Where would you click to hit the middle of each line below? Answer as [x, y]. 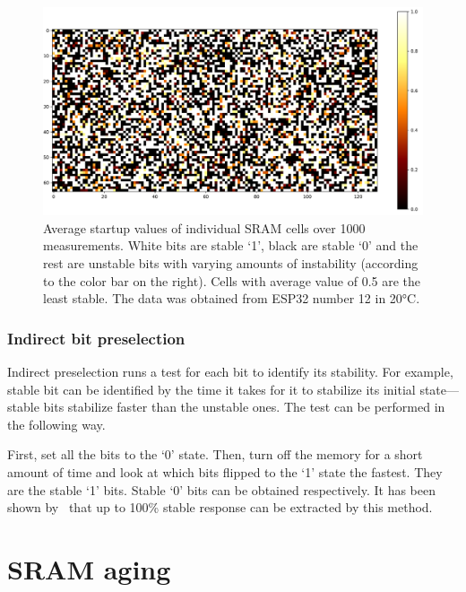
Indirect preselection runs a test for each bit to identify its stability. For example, [230, 372]
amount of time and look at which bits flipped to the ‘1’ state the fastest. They [225, 472]
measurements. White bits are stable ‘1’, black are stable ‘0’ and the [231, 245]
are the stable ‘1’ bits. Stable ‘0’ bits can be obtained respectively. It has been [222, 489]
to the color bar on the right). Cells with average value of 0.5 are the [232, 280]
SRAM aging [89, 569]
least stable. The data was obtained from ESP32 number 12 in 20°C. [232, 298]
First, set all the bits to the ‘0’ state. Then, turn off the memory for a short [215, 454]
